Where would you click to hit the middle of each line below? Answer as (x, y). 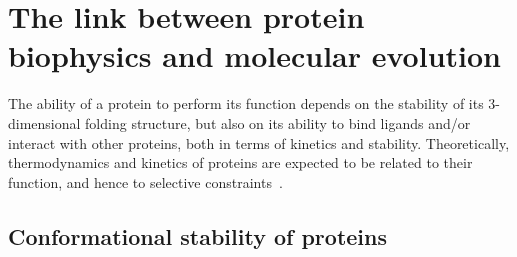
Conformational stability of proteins (197, 235)
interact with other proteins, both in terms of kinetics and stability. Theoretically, (259, 142)
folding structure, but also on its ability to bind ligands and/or (278, 122)
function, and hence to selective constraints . (145, 181)
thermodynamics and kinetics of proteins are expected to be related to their (240, 162)
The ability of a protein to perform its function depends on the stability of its (246, 103)
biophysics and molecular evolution (254, 55)
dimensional (44, 122)
